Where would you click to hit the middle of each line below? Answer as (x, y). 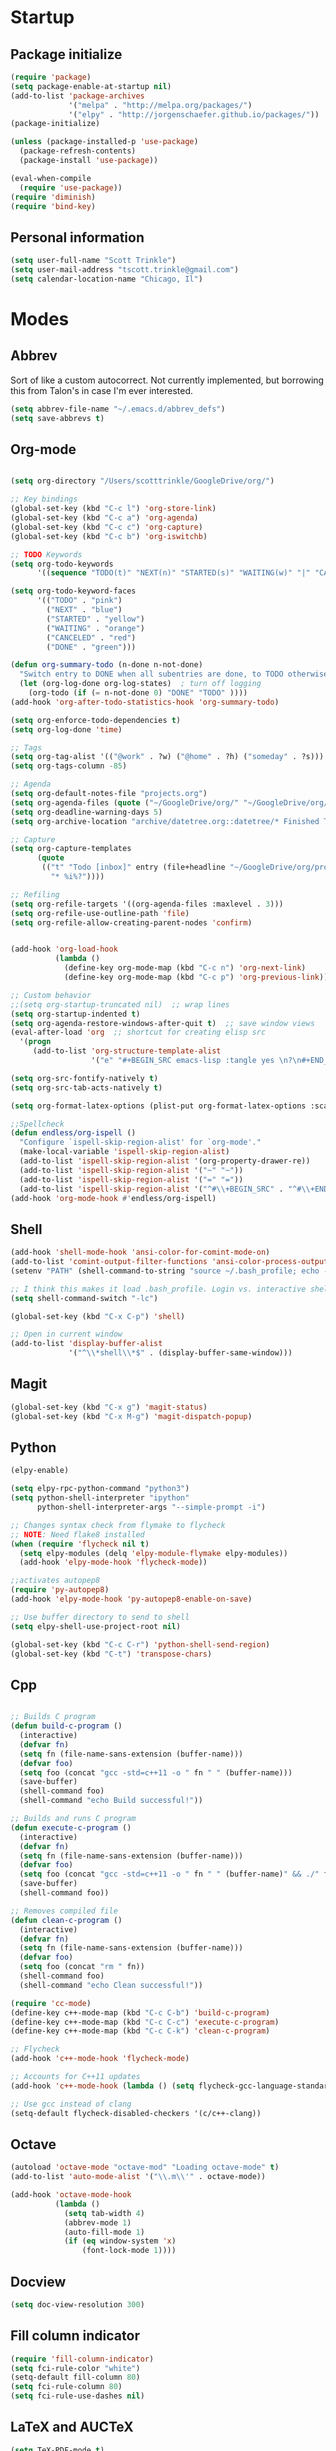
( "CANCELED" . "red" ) (91, 637)
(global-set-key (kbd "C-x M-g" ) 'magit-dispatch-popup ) (131, 1416)
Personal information (77, 237)
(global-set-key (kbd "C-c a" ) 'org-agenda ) (104, 518)
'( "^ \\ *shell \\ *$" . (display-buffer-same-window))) (180, 1353)
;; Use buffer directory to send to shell (100, 1617)
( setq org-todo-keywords (62, 564)
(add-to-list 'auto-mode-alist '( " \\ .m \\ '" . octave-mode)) (138, 2177)
